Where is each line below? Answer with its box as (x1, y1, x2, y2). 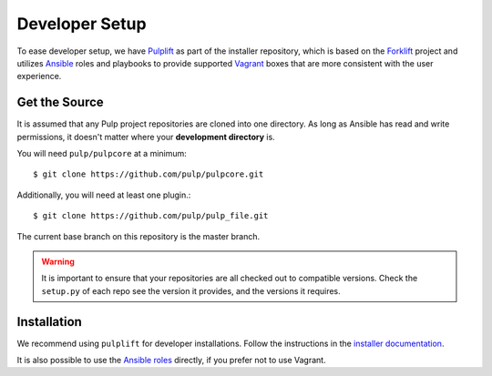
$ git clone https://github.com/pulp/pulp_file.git (33, 210, 269, 221)
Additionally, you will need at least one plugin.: (16, 189, 191, 200)
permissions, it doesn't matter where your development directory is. (16, 131, 275, 142)
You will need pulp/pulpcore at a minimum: (16, 148, 187, 159)
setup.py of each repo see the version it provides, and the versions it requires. (41, 285, 341, 296)
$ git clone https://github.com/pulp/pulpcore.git (33, 169, 264, 179)
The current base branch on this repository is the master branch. (16, 230, 260, 241)
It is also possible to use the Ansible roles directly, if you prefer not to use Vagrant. (16, 355, 327, 366)
